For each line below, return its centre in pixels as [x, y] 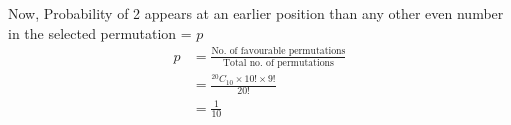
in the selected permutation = [100, 32]
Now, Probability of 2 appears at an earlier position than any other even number [256, 13]
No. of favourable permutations [278, 51]
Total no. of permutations [278, 62]
